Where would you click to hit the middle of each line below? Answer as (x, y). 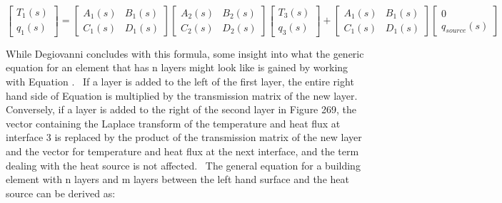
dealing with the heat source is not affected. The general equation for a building (183, 165)
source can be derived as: (61, 193)
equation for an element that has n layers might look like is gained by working (177, 67)
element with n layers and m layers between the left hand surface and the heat (177, 179)
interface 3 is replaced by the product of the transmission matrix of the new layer (184, 137)
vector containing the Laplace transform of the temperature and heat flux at (173, 123)
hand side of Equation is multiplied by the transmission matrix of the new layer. (182, 95)
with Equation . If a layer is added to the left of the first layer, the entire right (180, 82)
